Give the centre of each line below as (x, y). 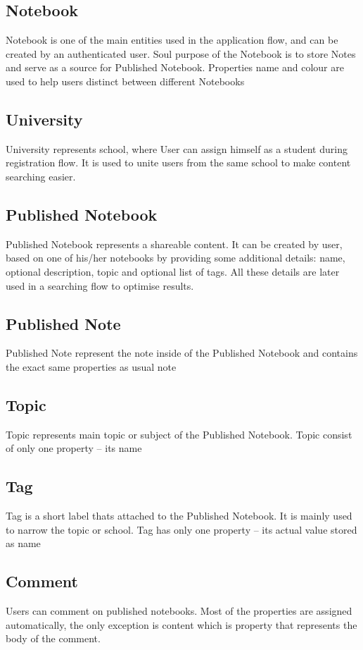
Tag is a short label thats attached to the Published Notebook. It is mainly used (179, 516)
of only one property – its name (74, 448)
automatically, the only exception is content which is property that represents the (181, 624)
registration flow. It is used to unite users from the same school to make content (178, 162)
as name (23, 543)
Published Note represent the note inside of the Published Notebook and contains (182, 353)
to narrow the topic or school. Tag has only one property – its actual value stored (181, 529)
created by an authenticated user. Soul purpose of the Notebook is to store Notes (181, 53)
